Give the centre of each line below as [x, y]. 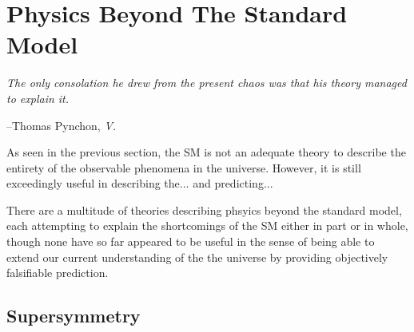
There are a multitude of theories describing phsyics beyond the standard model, [204, 209]
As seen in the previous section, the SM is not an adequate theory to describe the [206, 152]
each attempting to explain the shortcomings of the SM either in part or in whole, [207, 225]
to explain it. [38, 98]
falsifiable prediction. [58, 273]
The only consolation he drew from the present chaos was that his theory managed [207, 83]
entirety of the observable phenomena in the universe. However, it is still [184, 167]
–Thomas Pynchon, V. [62, 125]
